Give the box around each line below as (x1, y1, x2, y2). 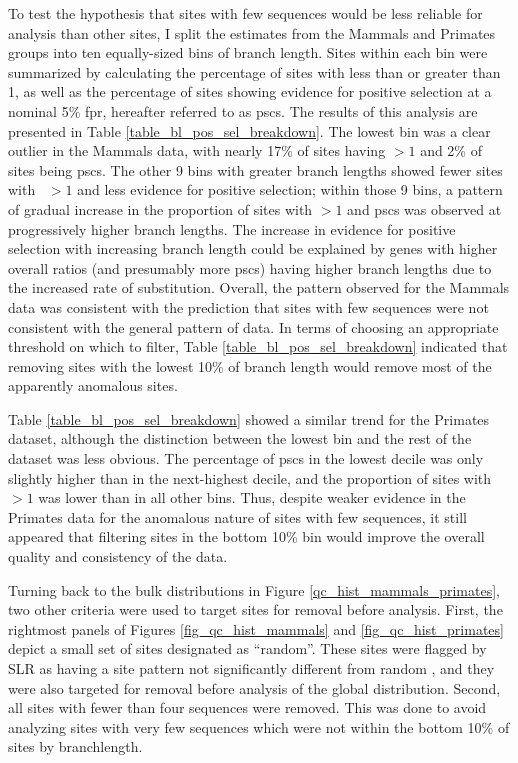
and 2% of (420, 140, 482, 161)
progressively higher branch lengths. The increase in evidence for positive (8, 218, 456, 239)
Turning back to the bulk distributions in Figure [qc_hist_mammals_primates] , (8, 579, 500, 600)
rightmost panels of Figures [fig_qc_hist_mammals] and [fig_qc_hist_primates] (8, 618, 504, 639)
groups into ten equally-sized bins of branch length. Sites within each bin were (8, 42, 488, 63)
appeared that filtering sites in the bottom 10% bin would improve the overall (8, 526, 485, 547)
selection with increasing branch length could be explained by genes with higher (8, 238, 498, 259)
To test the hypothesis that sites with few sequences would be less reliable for (8, 3, 483, 23)
